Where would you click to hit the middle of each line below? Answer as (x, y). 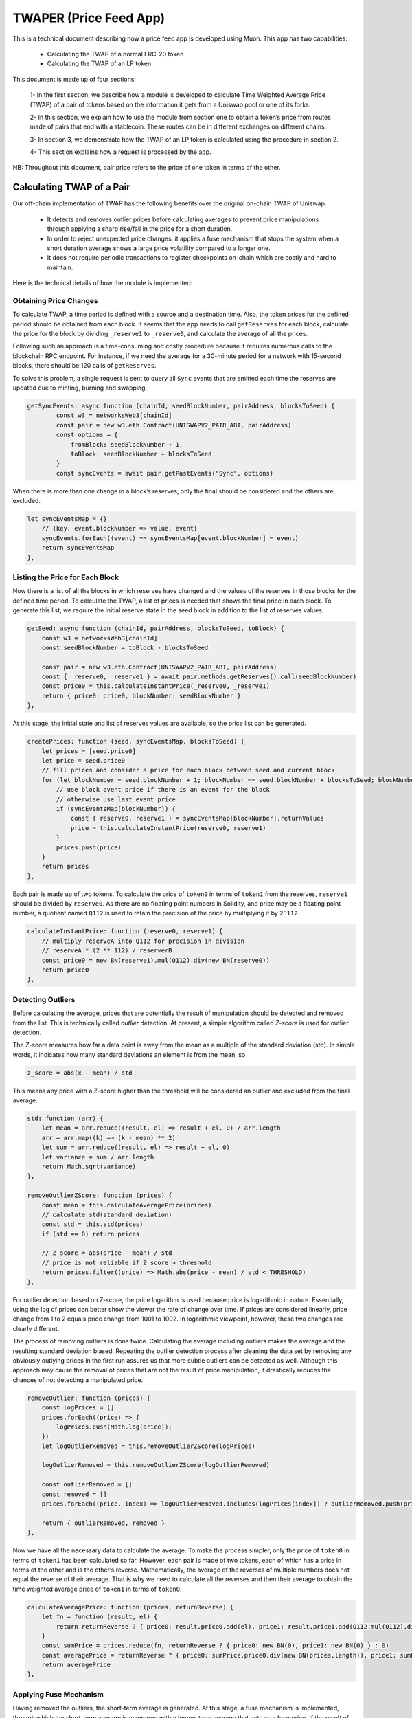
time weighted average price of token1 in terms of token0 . (97, 1589)
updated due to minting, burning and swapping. (80, 388)
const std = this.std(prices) (92, 1224)
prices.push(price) (89, 847)
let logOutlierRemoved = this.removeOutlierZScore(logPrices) (148, 1446)
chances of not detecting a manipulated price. (78, 1380)
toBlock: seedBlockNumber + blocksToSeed (141, 454)
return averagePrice (76, 1665)
